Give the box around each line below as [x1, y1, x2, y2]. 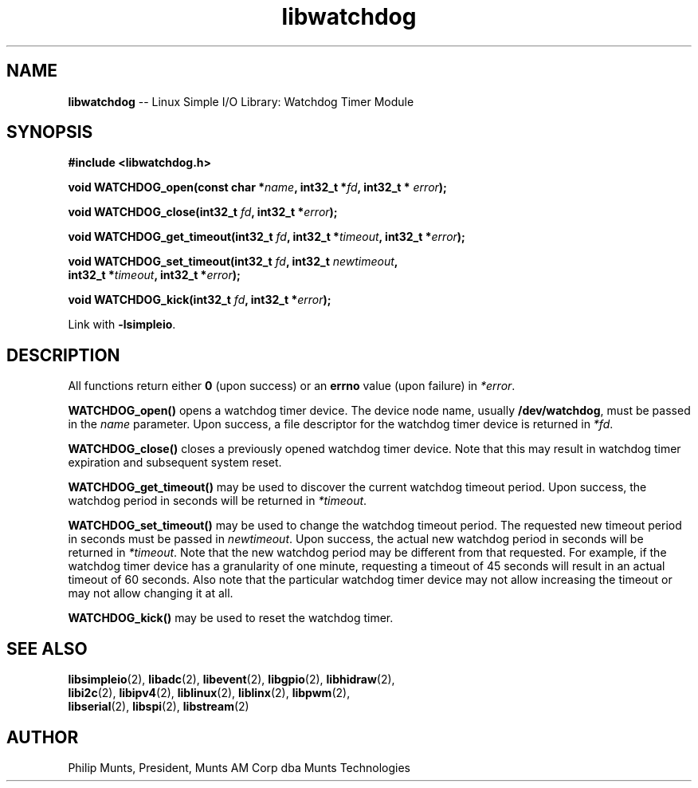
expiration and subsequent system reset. [68, 455, 282, 470]
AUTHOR [6, 727, 79, 747]
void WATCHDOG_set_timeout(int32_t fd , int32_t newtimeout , [68, 254, 398, 269]
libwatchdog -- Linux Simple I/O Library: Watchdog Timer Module [68, 94, 414, 108]
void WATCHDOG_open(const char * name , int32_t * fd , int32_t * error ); [68, 180, 447, 195]
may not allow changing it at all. [68, 586, 233, 601]
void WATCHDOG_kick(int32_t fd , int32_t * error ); [68, 293, 331, 307]
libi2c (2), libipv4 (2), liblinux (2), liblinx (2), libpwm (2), [68, 686, 351, 700]
